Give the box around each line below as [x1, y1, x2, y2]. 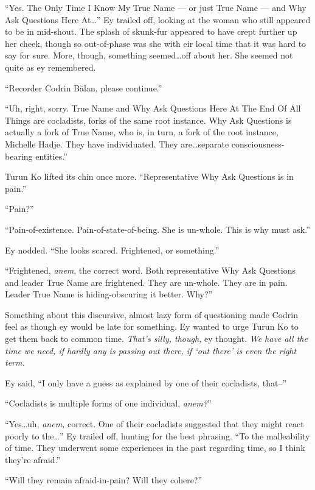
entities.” [35, 149, 67, 162]
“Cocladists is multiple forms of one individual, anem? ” [5, 397, 212, 410]
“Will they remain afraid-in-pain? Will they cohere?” [5, 474, 202, 486]
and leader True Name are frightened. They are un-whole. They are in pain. [5, 275, 288, 288]
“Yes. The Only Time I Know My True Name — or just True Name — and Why [5, 1, 306, 13]
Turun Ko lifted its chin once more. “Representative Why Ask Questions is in [5, 170, 294, 183]
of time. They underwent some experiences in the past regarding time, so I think [5, 441, 305, 454]
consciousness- [231, 137, 285, 150]
